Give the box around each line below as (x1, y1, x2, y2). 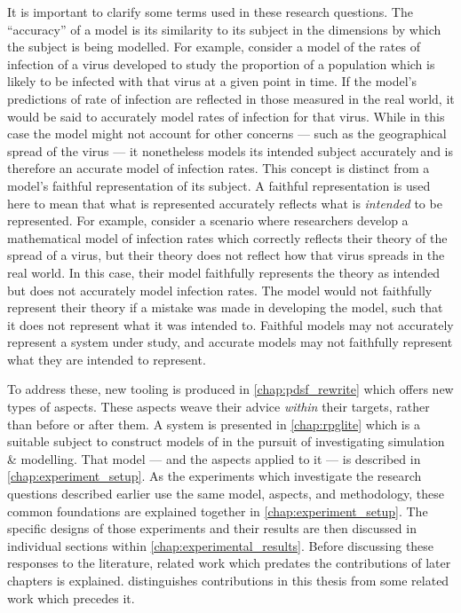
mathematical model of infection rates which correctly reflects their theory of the (7, 228, 448, 247)
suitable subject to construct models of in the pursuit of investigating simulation (7, 432, 445, 451)
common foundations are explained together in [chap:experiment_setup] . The (7, 501, 428, 520)
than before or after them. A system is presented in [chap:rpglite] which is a (7, 414, 420, 433)
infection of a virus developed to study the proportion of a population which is (7, 54, 435, 73)
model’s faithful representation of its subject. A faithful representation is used (7, 176, 431, 194)
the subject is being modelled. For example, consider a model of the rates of (7, 37, 420, 56)
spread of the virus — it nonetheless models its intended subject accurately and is (7, 141, 453, 160)
